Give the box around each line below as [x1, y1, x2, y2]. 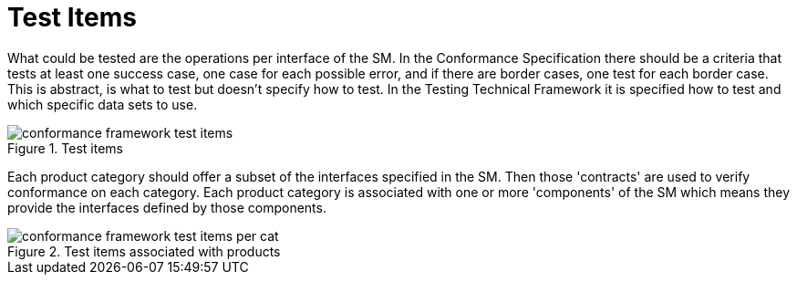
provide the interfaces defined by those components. [7, 199, 326, 215]
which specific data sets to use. [7, 96, 198, 112]
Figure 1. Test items [7, 140, 123, 156]
